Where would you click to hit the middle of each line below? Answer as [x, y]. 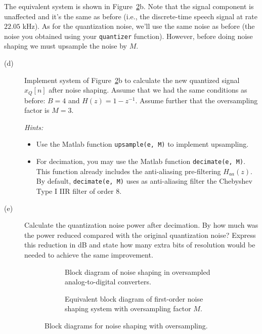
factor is [37, 110]
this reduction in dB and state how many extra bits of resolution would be [140, 245]
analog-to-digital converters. [108, 282]
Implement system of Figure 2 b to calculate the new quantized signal [132, 80]
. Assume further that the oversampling [196, 100]
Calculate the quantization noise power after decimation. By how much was [141, 225]
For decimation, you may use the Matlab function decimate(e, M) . [141, 161]
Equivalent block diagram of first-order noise [134, 298]
